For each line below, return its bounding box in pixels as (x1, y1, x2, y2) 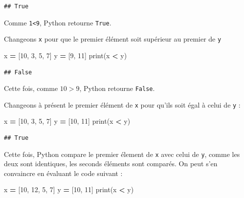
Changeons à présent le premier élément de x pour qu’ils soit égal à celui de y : (4, 99, 241, 110)
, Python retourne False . (79, 83, 155, 93)
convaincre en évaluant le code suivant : (4, 168, 123, 178)
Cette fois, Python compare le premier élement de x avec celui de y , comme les (4, 149, 240, 159)
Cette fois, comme (4, 83, 58, 93)
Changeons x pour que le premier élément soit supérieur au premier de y (4, 34, 222, 44)
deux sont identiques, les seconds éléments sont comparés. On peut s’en (4, 158, 218, 169)
